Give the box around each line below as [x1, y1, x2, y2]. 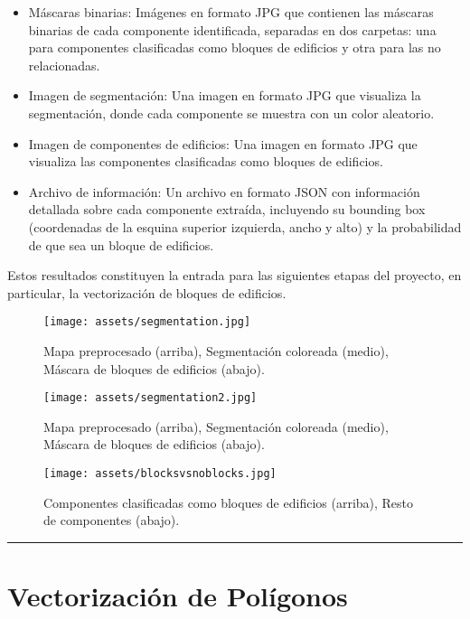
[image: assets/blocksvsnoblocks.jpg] [43, 467, 277, 480]
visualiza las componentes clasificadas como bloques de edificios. [28, 152, 383, 171]
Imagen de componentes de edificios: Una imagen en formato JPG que [28, 134, 418, 153]
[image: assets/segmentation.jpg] [43, 315, 251, 329]
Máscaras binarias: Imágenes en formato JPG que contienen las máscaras [28, 3, 434, 21]
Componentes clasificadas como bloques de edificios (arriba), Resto [43, 492, 414, 511]
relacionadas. [28, 55, 100, 74]
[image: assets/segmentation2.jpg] [43, 391, 258, 405]
